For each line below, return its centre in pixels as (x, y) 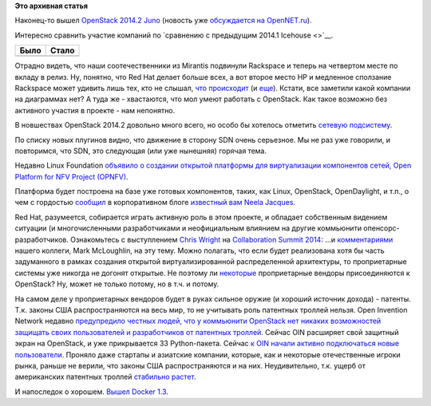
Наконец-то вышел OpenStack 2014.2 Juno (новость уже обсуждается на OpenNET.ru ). (163, 21)
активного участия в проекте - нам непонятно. (95, 110)
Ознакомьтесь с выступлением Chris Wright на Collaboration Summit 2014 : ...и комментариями (232, 239)
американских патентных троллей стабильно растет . (105, 377)
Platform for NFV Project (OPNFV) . (71, 176)
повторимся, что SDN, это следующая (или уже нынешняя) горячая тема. (141, 151)
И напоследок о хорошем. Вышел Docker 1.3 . (92, 392)
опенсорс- (382, 228)
